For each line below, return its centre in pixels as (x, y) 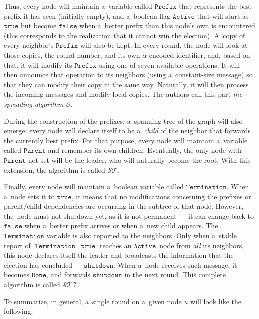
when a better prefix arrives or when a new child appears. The (121, 225)
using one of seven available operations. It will (169, 65)
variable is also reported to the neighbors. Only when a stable (141, 235)
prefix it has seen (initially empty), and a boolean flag (87, 16)
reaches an (116, 245)
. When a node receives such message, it (175, 264)
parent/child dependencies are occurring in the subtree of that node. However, (124, 206)
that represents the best (215, 6)
